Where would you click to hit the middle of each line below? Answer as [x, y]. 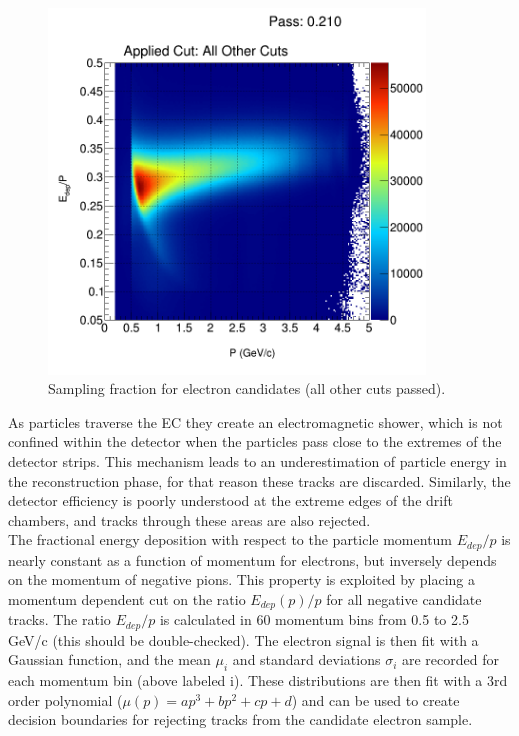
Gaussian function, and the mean [109, 659]
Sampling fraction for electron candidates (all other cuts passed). [247, 388]
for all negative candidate [404, 598]
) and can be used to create [375, 699]
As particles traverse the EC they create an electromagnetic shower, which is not [255, 421]
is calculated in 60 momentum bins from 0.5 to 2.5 [314, 619]
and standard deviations [306, 659]
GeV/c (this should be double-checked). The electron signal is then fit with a [243, 639]
